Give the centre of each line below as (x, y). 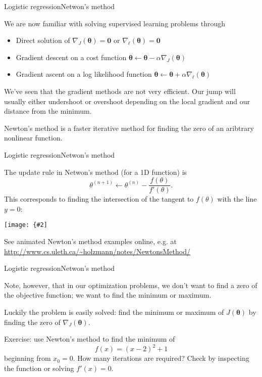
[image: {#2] (26, 225)
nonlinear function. (33, 138)
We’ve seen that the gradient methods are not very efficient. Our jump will (120, 91)
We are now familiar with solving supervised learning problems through (115, 23)
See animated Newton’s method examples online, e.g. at (90, 241)
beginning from (28, 358)
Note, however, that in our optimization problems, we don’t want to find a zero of (131, 285)
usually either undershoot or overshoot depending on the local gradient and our (127, 101)
